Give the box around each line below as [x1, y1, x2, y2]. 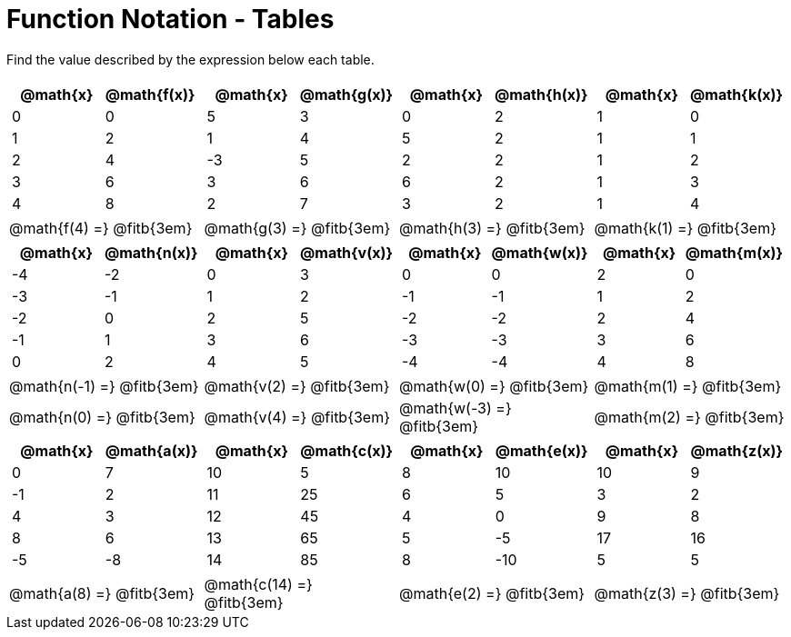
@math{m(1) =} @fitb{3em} [594, 376, 782, 395]
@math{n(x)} [104, 243, 198, 262]
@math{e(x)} [495, 441, 588, 460]
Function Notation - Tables [6, 4, 335, 35]
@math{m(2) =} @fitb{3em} [594, 407, 785, 426]
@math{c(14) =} [204, 574, 313, 593]
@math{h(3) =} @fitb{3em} [399, 218, 586, 237]
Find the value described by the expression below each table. [6, 51, 375, 67]
